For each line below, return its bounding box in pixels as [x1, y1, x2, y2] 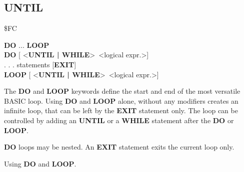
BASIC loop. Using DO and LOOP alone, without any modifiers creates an [4, 95, 238, 106]
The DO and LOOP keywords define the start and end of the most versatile [4, 86, 240, 96]
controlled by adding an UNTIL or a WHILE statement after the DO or [4, 115, 234, 125]
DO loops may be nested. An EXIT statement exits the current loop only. [4, 142, 234, 152]
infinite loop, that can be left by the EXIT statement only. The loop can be [4, 105, 238, 116]
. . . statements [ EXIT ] [4, 59, 76, 69]
